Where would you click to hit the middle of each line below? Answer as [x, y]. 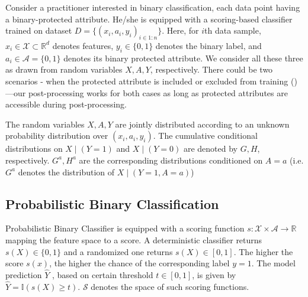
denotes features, [83, 45]
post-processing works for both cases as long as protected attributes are [158, 92]
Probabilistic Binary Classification [112, 203]
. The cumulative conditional [205, 136]
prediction [24, 274]
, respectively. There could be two [211, 69]
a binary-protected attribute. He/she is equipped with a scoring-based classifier [149, 19]
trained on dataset [39, 30]
